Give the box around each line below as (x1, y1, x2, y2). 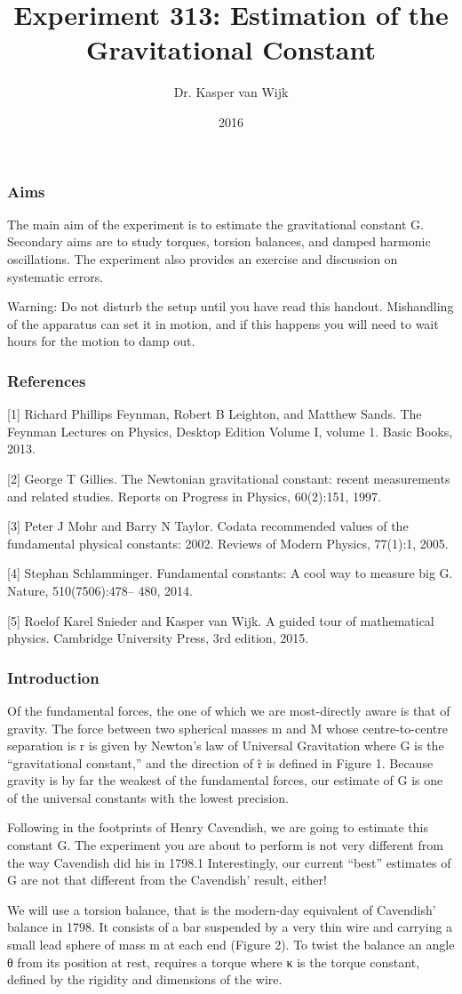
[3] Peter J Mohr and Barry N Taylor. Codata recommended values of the (7, 517, 409, 535)
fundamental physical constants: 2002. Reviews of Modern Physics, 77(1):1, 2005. (7, 533, 449, 552)
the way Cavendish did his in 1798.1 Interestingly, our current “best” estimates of (7, 853, 451, 871)
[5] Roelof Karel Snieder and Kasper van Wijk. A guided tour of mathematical (7, 611, 434, 629)
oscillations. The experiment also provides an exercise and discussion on (7, 249, 398, 268)
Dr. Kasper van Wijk (173, 83, 289, 101)
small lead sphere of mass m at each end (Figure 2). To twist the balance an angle (7, 935, 455, 954)
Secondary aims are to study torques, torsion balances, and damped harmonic (7, 232, 431, 251)
